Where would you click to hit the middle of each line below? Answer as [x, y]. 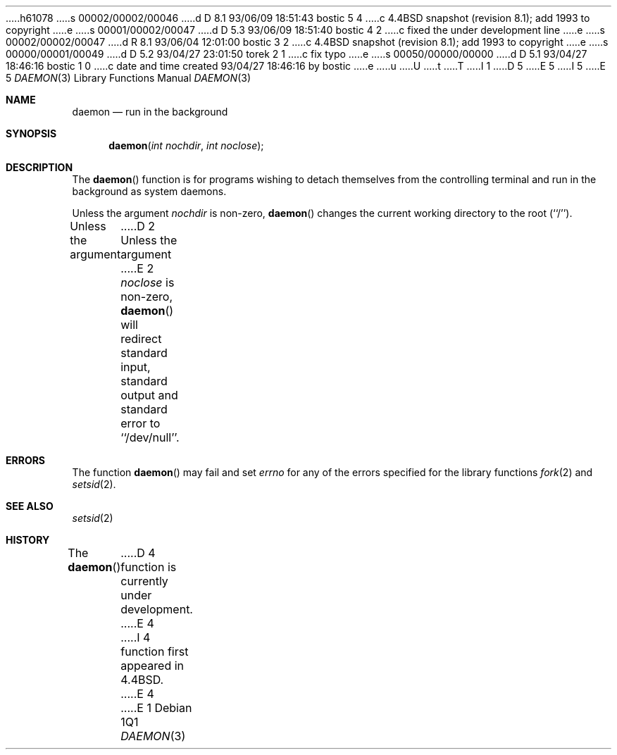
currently [144, 581]
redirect [141, 339]
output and [149, 395]
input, [136, 367]
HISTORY [28, 540]
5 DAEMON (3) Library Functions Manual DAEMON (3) [128, 78]
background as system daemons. [149, 191]
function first [155, 651]
